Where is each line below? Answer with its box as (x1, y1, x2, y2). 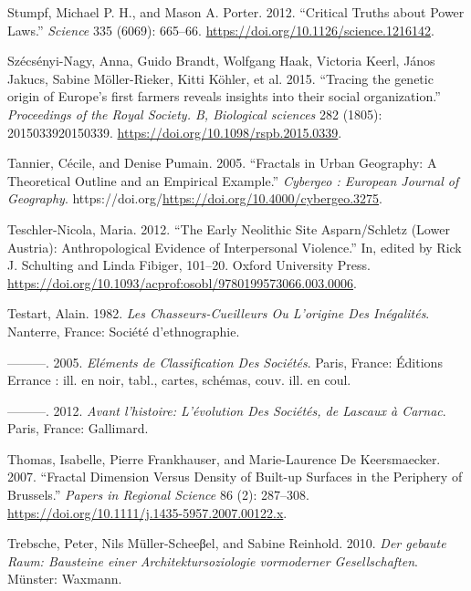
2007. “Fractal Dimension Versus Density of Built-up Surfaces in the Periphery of (7, 467, 463, 486)
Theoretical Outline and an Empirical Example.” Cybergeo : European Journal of (7, 171, 459, 190)
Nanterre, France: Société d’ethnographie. (7, 321, 240, 340)
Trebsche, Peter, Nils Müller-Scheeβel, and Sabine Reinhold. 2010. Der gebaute (7, 534, 446, 553)
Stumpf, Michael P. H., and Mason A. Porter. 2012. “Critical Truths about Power (7, 3, 465, 21)
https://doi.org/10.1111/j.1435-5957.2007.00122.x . (7, 503, 288, 522)
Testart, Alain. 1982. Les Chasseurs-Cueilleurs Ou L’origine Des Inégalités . (7, 304, 430, 323)
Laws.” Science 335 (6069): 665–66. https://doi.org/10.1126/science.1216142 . (7, 20, 434, 39)
